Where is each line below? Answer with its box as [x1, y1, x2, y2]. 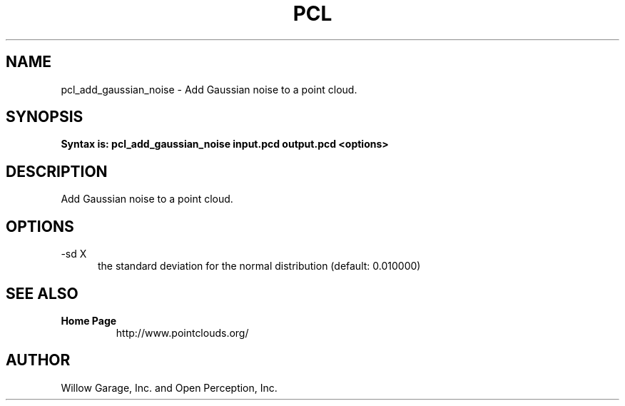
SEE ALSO [6, 284, 78, 303]
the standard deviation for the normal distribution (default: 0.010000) [98, 260, 421, 273]
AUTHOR [6, 351, 71, 370]
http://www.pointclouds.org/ [116, 326, 249, 339]
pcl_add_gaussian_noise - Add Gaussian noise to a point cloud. [61, 83, 357, 96]
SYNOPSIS [6, 108, 83, 126]
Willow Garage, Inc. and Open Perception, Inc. [61, 381, 278, 394]
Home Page [61, 314, 117, 327]
